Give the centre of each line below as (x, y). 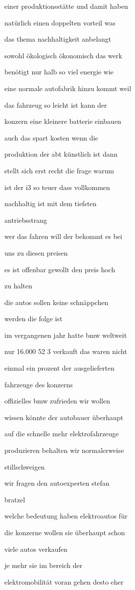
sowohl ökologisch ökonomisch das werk (63, 55)
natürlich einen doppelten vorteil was (60, 22)
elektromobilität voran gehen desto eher (64, 581)
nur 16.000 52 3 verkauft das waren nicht (66, 351)
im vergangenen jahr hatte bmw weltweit (66, 335)
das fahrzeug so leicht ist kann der (56, 105)
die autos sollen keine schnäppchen (56, 302)
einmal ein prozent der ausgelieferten (59, 368)
